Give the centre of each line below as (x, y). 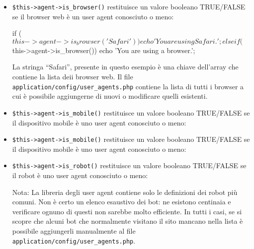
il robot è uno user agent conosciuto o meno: (80, 175)
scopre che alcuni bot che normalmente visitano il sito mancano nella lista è (127, 221)
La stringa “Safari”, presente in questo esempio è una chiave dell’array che (125, 67)
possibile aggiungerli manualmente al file (74, 231)
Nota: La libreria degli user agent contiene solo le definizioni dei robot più (125, 192)
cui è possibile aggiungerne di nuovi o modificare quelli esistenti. (110, 96)
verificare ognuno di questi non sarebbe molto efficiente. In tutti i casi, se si (127, 211)
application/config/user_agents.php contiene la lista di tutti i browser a (128, 86)
